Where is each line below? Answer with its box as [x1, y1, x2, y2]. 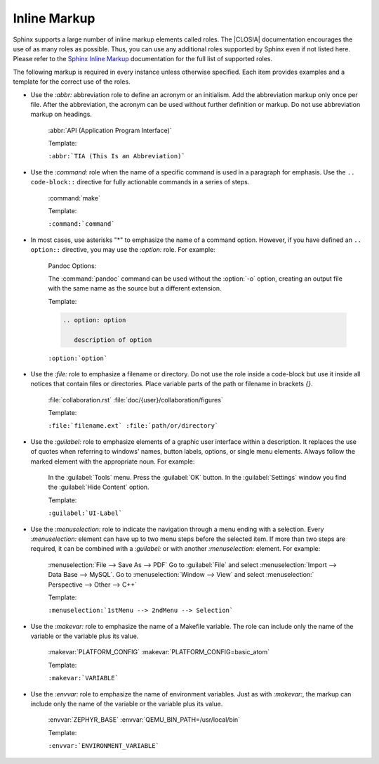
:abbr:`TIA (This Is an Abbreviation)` [48, 152, 185, 160]
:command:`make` [48, 193, 101, 202]
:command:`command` [48, 220, 115, 228]
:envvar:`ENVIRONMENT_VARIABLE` [48, 742, 159, 750]
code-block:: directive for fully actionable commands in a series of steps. [30, 178, 250, 186]
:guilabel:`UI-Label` [48, 509, 123, 517]
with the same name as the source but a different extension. [48, 284, 222, 293]
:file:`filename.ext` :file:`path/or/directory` [48, 422, 219, 430]
